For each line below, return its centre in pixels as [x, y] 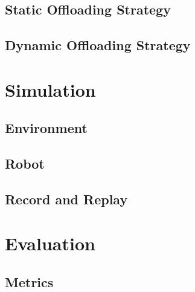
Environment [46, 128]
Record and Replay [66, 199]
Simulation [50, 89]
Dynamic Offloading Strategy [98, 45]
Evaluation [50, 243]
